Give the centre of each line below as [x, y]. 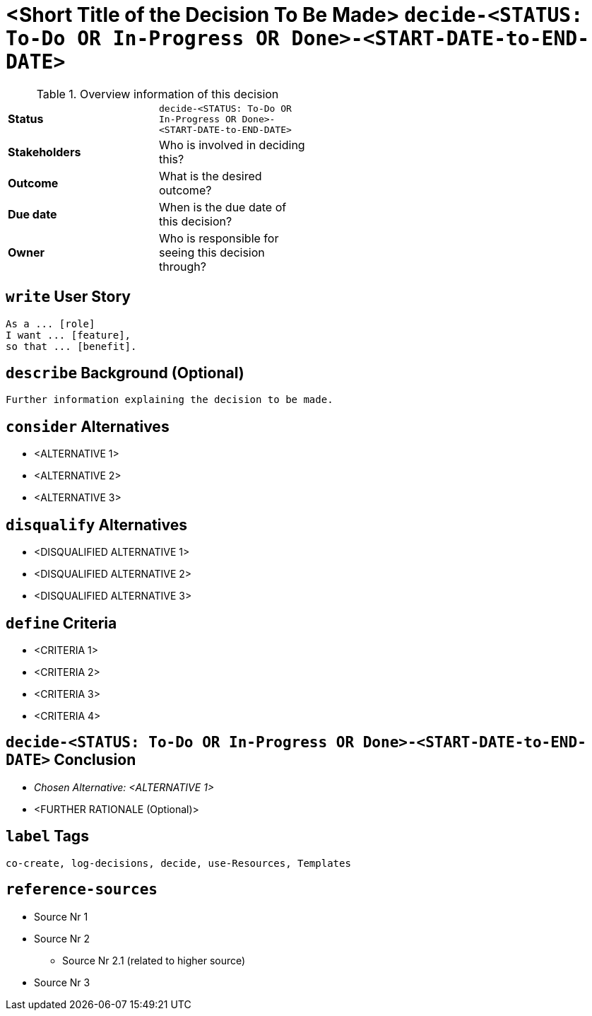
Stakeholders [45, 152]
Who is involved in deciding [232, 145]
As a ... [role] [51, 323]
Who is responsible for [219, 238]
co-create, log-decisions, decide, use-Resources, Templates [178, 863]
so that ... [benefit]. [71, 346]
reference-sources [82, 890]
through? [183, 266]
